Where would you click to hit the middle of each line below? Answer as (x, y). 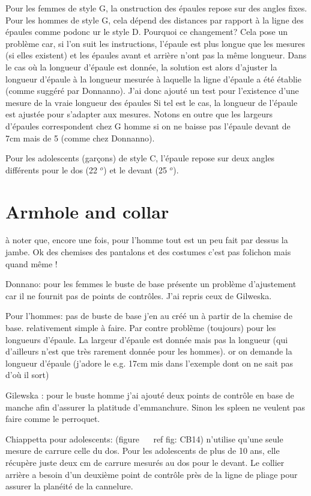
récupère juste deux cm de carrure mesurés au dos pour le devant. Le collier (145, 462)
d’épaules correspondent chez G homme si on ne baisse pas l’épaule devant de (148, 126)
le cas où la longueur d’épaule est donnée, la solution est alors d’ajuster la (141, 67)
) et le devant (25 (135, 169)
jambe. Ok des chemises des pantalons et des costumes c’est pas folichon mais (148, 252)
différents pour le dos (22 (52, 169)
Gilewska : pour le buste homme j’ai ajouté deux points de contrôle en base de (150, 395)
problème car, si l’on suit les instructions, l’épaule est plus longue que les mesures (155, 43)
